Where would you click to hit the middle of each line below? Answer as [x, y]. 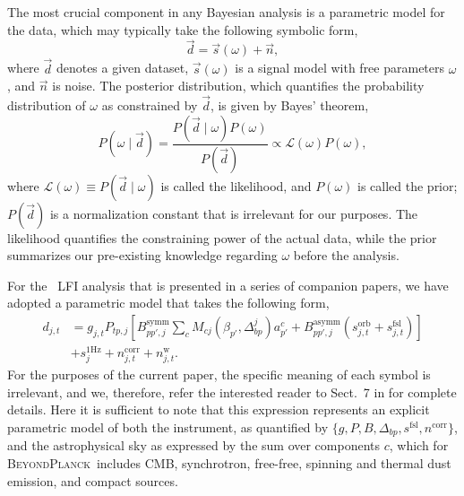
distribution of [47, 105]
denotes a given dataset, [122, 68]
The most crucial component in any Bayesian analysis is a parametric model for [226, 12]
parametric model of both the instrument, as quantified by [168, 426]
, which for [419, 445]
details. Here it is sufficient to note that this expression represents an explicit [219, 409]
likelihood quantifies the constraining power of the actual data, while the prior [222, 237]
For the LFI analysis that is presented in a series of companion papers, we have [228, 285]
